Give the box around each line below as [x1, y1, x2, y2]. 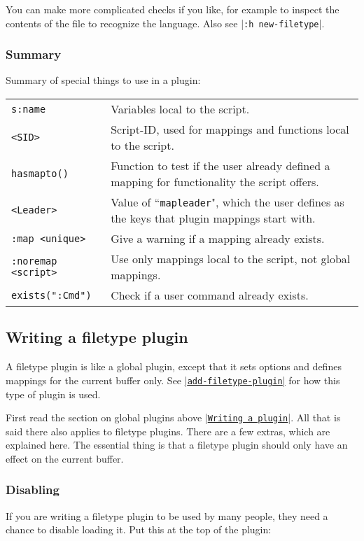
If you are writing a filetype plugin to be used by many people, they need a [6, 508, 328, 523]
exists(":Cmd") [11, 289, 92, 301]
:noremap [11, 255, 57, 267]
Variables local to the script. [111, 101, 250, 118]
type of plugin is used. [6, 386, 101, 401]
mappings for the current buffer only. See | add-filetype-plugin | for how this [6, 372, 340, 387]
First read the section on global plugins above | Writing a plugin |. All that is [6, 410, 341, 425]
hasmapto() [11, 168, 69, 180]
